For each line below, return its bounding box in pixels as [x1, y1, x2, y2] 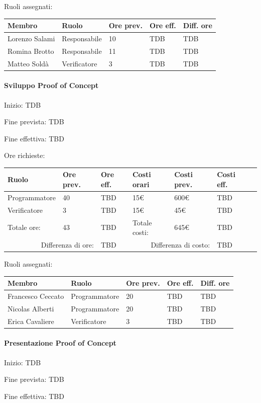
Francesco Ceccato [8, 290, 64, 301]
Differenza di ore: [41, 239, 94, 250]
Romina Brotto [8, 45, 54, 56]
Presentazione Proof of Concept [4, 338, 116, 348]
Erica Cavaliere [8, 315, 54, 326]
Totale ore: [8, 222, 41, 232]
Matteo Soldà [8, 58, 49, 68]
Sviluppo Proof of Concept [4, 80, 99, 91]
